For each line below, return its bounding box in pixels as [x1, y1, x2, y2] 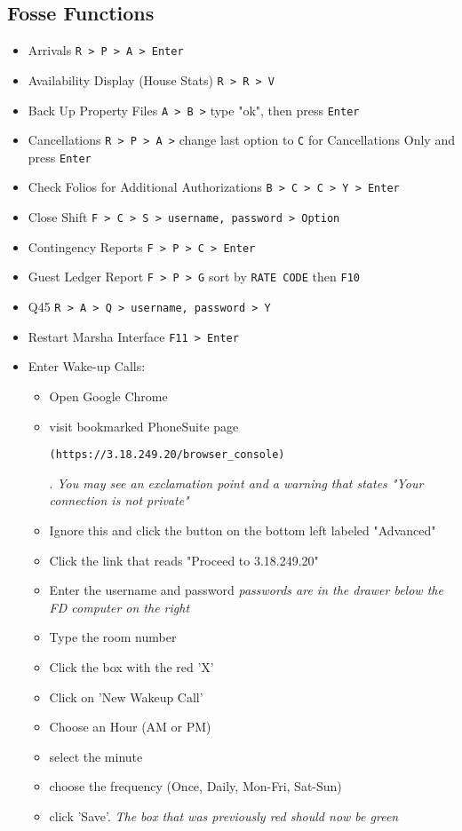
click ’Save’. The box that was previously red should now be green [49, 806, 399, 825]
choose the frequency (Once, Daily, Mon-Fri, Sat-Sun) [49, 777, 342, 795]
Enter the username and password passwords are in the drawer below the [49, 581, 443, 599]
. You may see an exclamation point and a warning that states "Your [49, 473, 424, 492]
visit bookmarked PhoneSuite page [49, 416, 239, 435]
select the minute [49, 747, 143, 765]
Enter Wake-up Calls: [28, 357, 146, 376]
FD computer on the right [49, 598, 190, 616]
